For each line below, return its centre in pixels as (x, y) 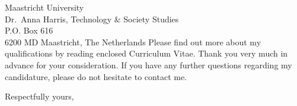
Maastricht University (44, 7)
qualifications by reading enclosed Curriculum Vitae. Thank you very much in (146, 53)
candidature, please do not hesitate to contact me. (96, 76)
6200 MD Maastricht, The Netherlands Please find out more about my (133, 42)
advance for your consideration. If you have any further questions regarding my (148, 64)
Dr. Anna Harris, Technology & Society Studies (92, 19)
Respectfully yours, (39, 96)
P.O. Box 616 (29, 30)
